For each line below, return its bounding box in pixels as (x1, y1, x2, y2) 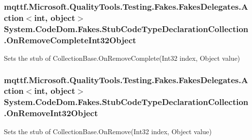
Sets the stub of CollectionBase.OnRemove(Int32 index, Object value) (4, 126, 212, 136)
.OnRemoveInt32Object (4, 107, 98, 119)
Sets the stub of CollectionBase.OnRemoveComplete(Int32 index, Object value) (4, 52, 240, 63)
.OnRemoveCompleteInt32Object (4, 34, 136, 46)
